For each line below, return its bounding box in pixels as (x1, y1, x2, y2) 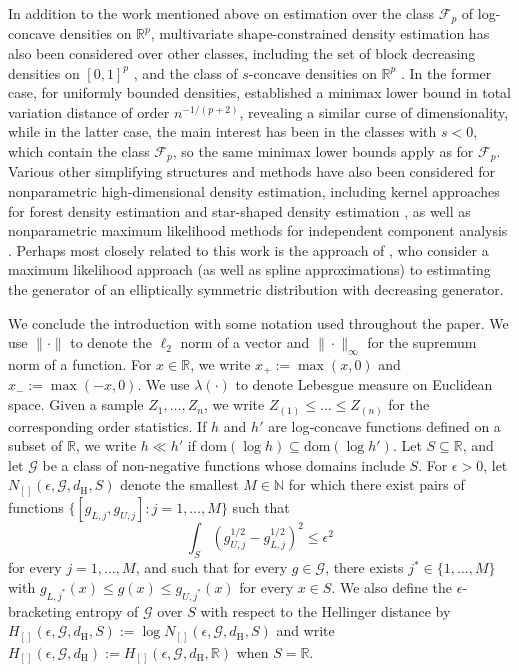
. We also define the (331, 576, 453, 597)
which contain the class (8, 141, 150, 162)
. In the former (400, 62, 492, 83)
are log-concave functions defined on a (268, 415, 501, 436)
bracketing (8, 600, 72, 621)
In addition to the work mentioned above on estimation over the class (8, 3, 435, 23)
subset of (8, 435, 63, 456)
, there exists (325, 557, 404, 578)
